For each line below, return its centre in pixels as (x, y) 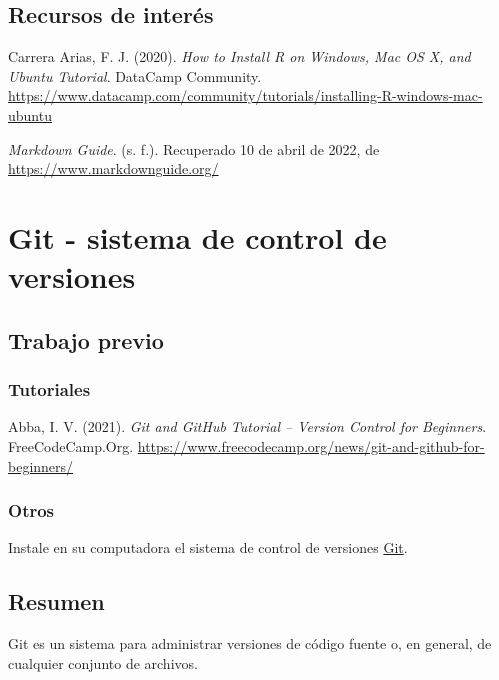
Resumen (56, 601)
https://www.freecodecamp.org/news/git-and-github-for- (311, 445)
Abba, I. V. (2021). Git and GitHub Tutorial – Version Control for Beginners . (247, 426)
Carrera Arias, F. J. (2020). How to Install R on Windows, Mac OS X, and (239, 56)
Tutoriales (49, 389)
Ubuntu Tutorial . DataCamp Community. (135, 75)
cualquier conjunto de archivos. (103, 662)
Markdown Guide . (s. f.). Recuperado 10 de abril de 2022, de (194, 148)
